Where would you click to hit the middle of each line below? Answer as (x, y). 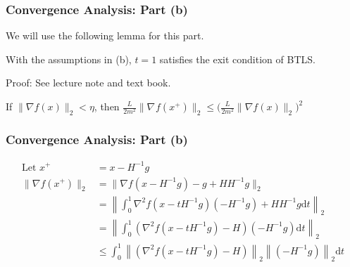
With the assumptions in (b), (69, 59)
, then (107, 106)
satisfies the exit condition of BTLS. (237, 59)
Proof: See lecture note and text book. (88, 83)
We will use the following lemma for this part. (105, 35)
